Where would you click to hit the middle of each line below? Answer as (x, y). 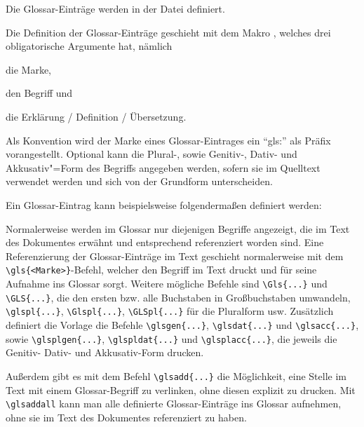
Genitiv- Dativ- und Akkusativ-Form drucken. (105, 352)
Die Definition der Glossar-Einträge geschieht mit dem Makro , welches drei (168, 32)
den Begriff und (39, 93)
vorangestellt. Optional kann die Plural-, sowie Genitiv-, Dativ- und (151, 154)
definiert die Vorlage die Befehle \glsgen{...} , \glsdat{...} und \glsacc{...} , (182, 324)
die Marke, (28, 69)
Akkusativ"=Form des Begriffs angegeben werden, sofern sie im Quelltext (163, 167)
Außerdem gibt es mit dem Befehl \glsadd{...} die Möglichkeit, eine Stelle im (176, 375)
